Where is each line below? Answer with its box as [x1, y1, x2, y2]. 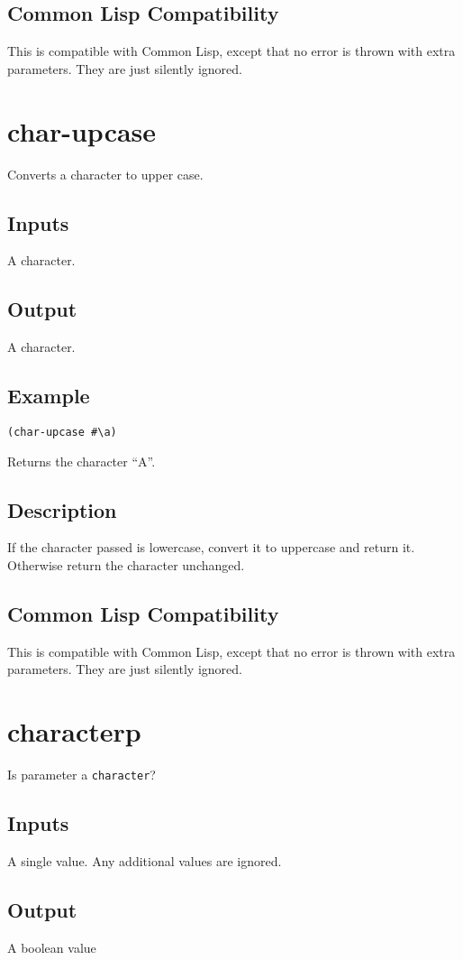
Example [7, 382, 90, 410]
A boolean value [7, 937, 96, 956]
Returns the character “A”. [7, 451, 156, 470]
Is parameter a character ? [7, 765, 156, 784]
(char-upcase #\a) [7, 425, 117, 438]
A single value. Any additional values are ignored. [7, 851, 282, 870]
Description [7, 495, 117, 523]
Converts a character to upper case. [7, 164, 204, 183]
